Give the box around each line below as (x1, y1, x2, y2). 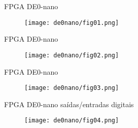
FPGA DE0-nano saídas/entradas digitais (4, 99, 134, 109)
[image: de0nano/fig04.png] (24, 117, 119, 124)
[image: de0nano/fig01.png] (24, 19, 119, 26)
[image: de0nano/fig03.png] (24, 84, 119, 92)
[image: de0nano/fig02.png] (24, 51, 119, 59)
